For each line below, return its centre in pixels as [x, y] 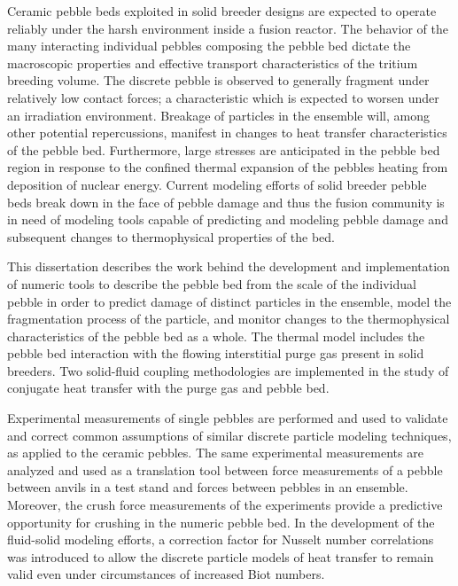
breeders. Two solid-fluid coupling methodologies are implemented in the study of [228, 370]
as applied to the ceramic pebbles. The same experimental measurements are [215, 453]
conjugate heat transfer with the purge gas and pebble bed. [168, 388]
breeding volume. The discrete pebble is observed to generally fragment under [218, 80]
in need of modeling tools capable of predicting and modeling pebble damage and [228, 219]
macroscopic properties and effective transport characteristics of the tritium [213, 63]
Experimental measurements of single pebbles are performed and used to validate [228, 418]
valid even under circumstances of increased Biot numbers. [166, 574]
